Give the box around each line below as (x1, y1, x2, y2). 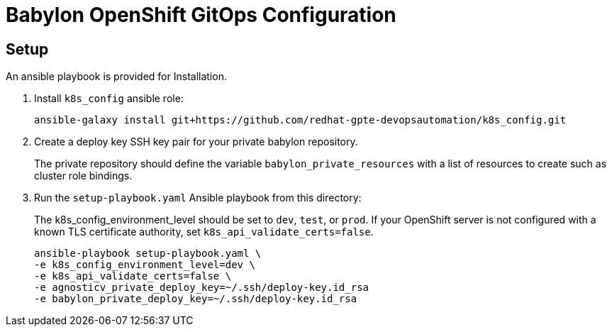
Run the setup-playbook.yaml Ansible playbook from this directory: (34, 192, 362, 204)
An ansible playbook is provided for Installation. (6, 70, 227, 83)
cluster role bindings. (34, 170, 133, 182)
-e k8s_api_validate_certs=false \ (34, 270, 232, 282)
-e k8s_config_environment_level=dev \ (34, 259, 255, 271)
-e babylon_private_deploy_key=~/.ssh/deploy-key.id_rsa (34, 293, 357, 305)
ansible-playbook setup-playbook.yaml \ (34, 248, 262, 260)
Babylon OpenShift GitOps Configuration (6, 3, 396, 27)
